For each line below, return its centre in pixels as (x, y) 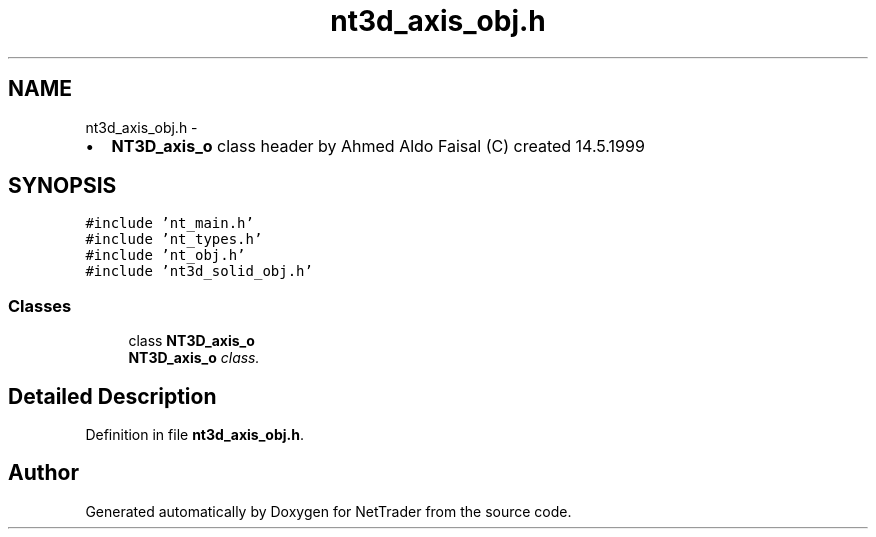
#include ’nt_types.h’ (174, 239)
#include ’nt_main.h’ (169, 223)
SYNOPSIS (62, 186)
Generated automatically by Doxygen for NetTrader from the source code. (328, 511)
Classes (40, 305)
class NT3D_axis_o (191, 341)
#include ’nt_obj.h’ (165, 255)
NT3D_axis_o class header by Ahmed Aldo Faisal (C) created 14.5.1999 (378, 145)
